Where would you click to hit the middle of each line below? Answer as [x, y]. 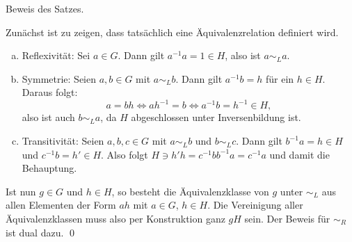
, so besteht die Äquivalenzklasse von [190, 191]
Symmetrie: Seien [59, 78]
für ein [280, 78]
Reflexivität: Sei [56, 55]
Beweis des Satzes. [45, 8]
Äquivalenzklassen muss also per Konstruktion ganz [115, 219]
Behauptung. [49, 168]
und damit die [299, 154]
